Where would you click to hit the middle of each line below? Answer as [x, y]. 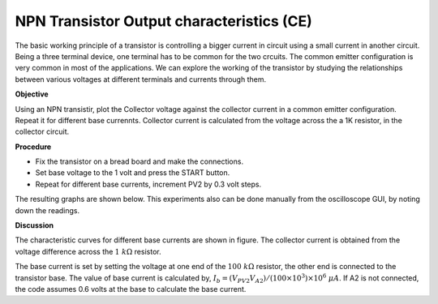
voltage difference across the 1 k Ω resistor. [88, 251]
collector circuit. [42, 132]
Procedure [33, 147]
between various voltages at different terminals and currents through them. [141, 79]
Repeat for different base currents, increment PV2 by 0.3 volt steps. [148, 184]
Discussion [34, 225]
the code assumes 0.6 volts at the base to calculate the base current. [131, 289]
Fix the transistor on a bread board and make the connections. [139, 161]
